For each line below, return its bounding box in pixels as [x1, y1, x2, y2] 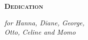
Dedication [4, 1, 44, 11]
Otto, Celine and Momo [4, 27, 76, 37]
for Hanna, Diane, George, [4, 17, 85, 27]
